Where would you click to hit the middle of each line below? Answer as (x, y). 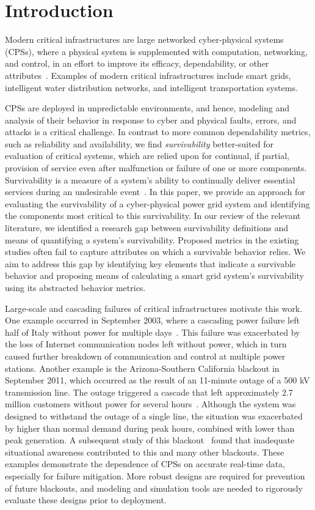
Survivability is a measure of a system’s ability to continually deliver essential (150, 179)
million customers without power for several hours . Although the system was (150, 404)
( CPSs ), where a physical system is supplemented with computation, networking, (156, 51)
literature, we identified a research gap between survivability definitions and (147, 228)
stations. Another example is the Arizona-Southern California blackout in (142, 368)
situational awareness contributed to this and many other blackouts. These (145, 452)
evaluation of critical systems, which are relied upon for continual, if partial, (147, 156)
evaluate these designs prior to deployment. (86, 500)
